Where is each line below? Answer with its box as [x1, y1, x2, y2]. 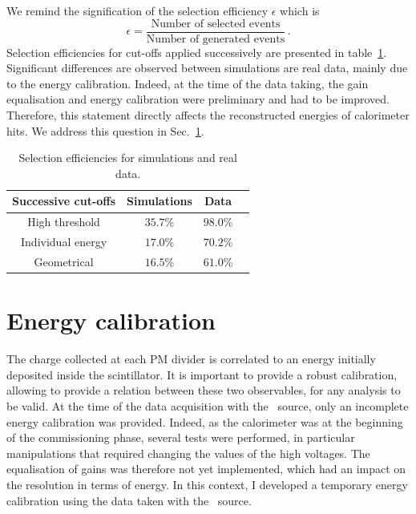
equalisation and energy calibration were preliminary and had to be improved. [6, 91, 390, 107]
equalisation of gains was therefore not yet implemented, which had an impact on [6, 460, 406, 477]
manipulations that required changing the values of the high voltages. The [6, 444, 370, 461]
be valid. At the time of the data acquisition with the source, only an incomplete [6, 397, 409, 414]
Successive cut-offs [12, 192, 116, 209]
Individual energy [21, 233, 107, 250]
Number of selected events [151, 18, 281, 30]
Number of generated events [146, 33, 285, 45]
